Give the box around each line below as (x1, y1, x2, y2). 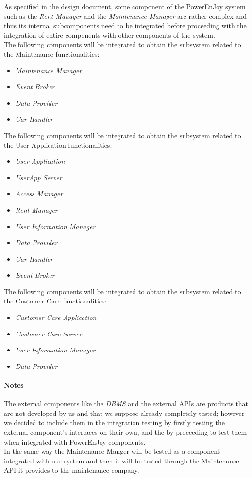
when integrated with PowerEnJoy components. (4, 436, 146, 446)
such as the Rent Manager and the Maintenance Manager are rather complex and (4, 11, 247, 21)
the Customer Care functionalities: (4, 296, 107, 306)
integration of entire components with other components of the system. (4, 30, 215, 40)
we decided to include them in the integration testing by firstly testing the (4, 417, 225, 428)
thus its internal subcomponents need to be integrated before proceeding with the (4, 20, 247, 31)
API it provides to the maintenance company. (4, 465, 139, 475)
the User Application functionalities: (4, 140, 112, 150)
